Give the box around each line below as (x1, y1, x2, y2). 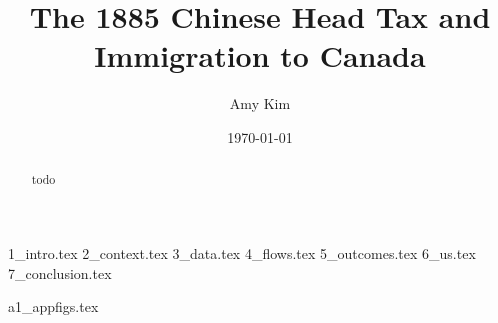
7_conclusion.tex (8, 262, 112, 283)
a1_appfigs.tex (8, 296, 99, 317)
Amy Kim (229, 93, 291, 114)
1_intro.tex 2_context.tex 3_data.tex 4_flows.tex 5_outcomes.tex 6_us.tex (8, 242, 476, 263)
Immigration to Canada (94, 35, 426, 76)
